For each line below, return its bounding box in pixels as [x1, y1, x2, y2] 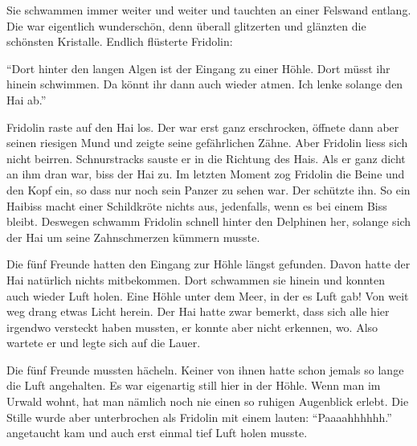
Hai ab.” [6, 91, 47, 108]
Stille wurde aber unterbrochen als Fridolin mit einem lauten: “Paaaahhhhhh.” [6, 408, 392, 425]
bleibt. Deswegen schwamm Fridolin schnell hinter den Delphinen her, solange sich [6, 213, 411, 230]
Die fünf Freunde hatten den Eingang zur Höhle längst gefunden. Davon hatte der [6, 256, 411, 272]
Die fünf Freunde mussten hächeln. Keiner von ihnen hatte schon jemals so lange [6, 361, 404, 378]
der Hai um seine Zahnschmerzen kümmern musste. [6, 228, 260, 245]
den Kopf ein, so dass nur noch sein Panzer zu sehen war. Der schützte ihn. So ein [6, 181, 411, 198]
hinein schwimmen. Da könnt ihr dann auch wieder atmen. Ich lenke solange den [6, 76, 403, 92]
